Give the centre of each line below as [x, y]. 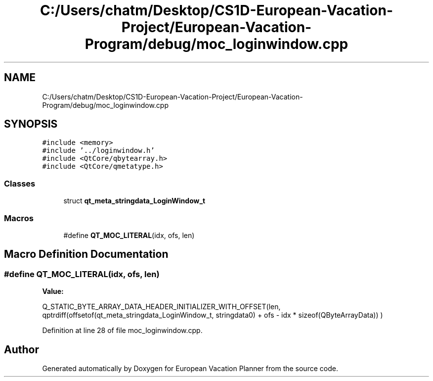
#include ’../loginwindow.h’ [98, 151]
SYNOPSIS [31, 124]
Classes [20, 183]
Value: [53, 291]
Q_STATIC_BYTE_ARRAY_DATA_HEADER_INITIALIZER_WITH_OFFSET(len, [161, 307]
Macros [19, 218]
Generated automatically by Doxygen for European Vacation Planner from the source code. [190, 368]
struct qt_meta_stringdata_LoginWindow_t [134, 201]
